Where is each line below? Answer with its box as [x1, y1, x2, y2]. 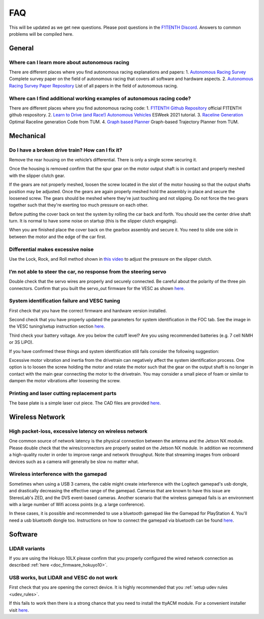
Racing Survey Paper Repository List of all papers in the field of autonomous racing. [9, 83, 178, 88]
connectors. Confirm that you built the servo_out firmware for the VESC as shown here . [9, 285, 185, 291]
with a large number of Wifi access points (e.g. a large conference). [9, 501, 145, 507]
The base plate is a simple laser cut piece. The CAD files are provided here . [9, 400, 161, 406]
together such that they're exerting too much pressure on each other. [9, 202, 149, 208]
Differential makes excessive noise [9, 246, 94, 253]
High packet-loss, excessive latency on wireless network [9, 428, 148, 435]
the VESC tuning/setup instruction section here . [9, 323, 105, 330]
